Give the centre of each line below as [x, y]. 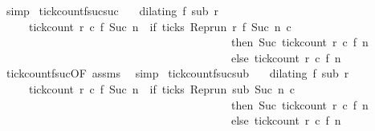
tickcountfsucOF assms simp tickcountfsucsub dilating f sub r [177, 73]
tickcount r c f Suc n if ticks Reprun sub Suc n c [162, 88]
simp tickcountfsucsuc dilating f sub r [112, 10]
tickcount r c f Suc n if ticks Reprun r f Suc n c [160, 26]
